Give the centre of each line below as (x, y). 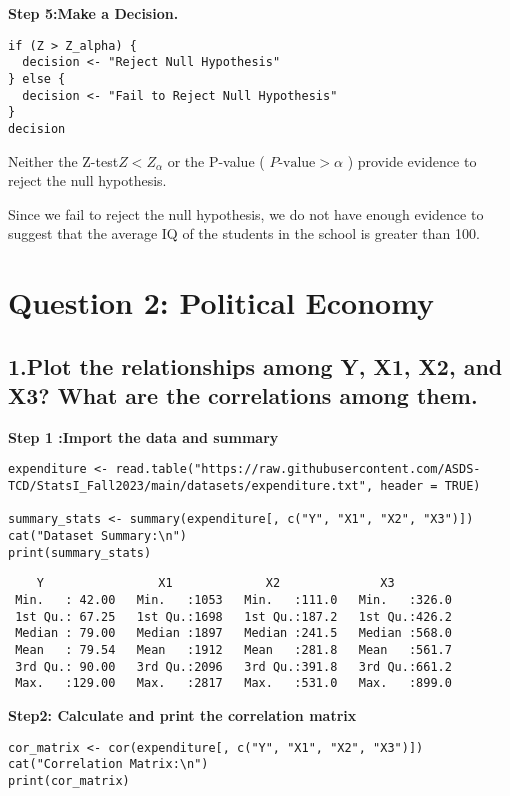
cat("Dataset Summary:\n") (97, 536)
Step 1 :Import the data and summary (143, 436)
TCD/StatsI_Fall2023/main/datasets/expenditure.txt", (191, 486)
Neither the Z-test (63, 160)
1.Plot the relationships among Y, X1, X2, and (255, 365)
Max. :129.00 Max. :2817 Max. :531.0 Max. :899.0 (233, 683)
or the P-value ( (216, 160)
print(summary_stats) (80, 552)
